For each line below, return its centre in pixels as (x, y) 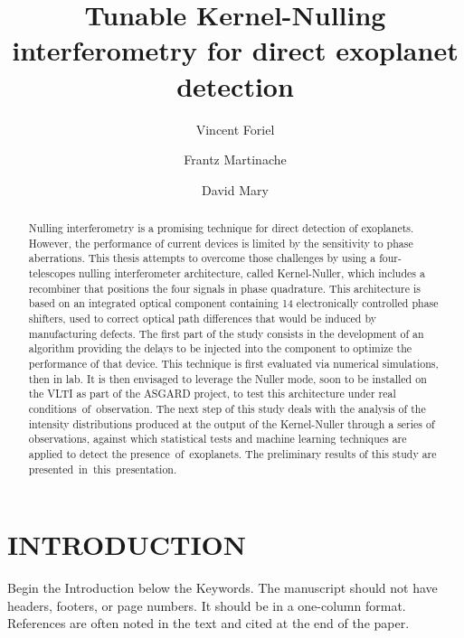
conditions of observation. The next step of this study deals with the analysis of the (227, 408)
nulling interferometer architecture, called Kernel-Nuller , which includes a (252, 273)
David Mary (235, 189)
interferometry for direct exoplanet (235, 50)
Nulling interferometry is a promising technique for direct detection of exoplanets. (221, 228)
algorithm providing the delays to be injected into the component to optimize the (220, 348)
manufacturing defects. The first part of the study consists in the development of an (226, 333)
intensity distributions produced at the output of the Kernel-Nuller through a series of (232, 423)
